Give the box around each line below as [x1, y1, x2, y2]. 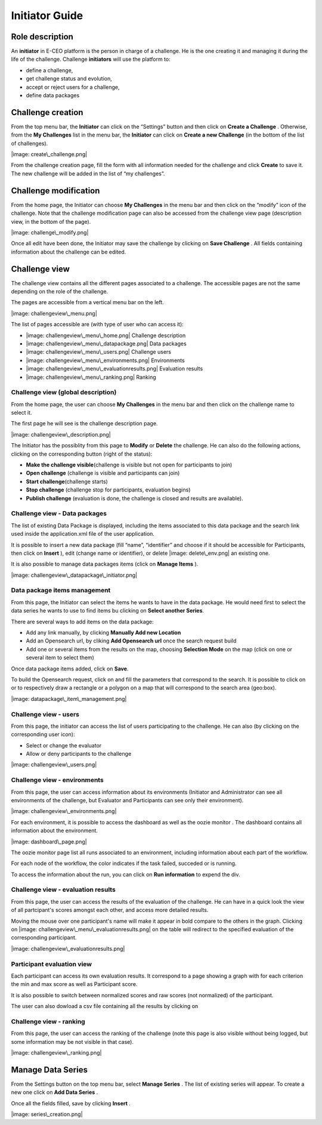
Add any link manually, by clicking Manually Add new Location [26, 629, 181, 636]
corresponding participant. [11, 934, 77, 941]
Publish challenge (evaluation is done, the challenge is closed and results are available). [26, 494, 244, 502]
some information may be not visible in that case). [11, 1038, 134, 1045]
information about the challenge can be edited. [11, 248, 126, 255]
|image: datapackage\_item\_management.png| [11, 695, 127, 702]
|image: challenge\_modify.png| [11, 228, 89, 236]
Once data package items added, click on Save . [11, 665, 129, 672]
